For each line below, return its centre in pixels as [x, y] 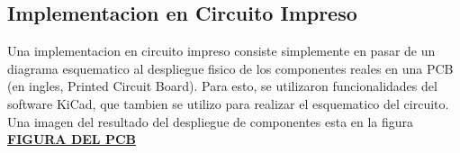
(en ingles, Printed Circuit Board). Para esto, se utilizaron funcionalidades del [222, 86]
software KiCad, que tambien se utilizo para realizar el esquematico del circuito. [228, 103]
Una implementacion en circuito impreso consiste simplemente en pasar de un [221, 51]
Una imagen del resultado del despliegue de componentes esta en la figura [211, 121]
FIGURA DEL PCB [72, 139]
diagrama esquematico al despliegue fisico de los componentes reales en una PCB [230, 68]
